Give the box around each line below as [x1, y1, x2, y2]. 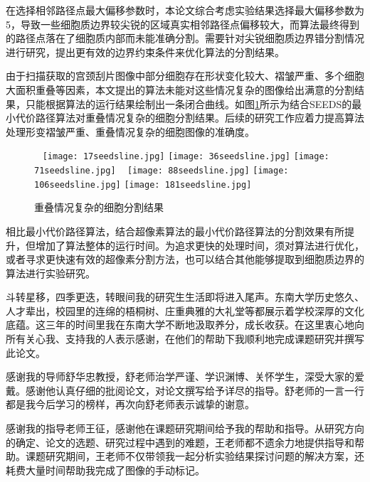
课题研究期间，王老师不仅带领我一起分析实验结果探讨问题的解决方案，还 [25, 449, 364, 464]
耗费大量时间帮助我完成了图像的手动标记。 [6, 462, 205, 477]
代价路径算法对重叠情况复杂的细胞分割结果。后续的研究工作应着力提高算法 [15, 110, 364, 125]
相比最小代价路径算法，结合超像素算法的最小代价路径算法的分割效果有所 [6, 223, 344, 238]
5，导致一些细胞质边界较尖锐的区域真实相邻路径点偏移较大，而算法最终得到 [6, 16, 359, 31]
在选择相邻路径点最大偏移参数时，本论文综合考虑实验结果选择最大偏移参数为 [6, 3, 364, 17]
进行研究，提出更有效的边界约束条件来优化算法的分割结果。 [6, 44, 285, 59]
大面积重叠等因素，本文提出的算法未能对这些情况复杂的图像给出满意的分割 [6, 82, 354, 97]
